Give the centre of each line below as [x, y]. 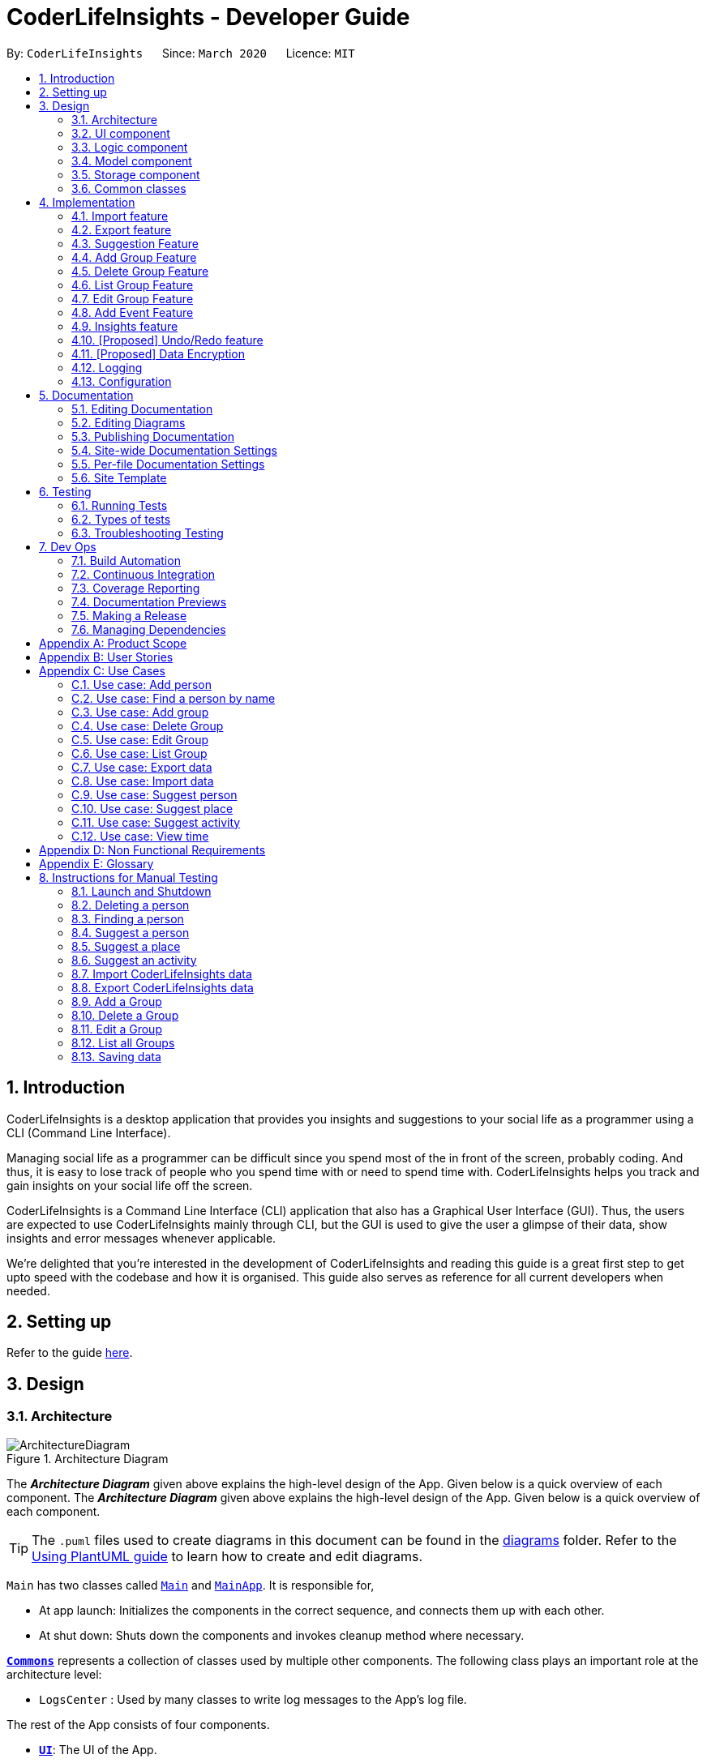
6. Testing [65, 491]
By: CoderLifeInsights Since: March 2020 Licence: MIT [181, 53]
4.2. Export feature [122, 229]
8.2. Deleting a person [131, 905]
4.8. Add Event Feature [133, 312]
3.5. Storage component [136, 174]
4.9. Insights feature [125, 326]
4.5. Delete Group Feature [140, 271]
